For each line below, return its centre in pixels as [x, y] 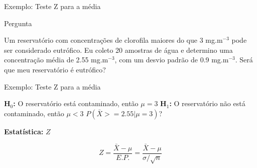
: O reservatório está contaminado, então [76, 103]
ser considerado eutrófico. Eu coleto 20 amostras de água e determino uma [118, 50]
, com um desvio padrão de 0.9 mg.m [172, 60]
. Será [244, 60]
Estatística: [24, 131]
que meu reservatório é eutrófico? [55, 69]
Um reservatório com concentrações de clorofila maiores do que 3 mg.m [113, 40]
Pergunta [18, 23]
